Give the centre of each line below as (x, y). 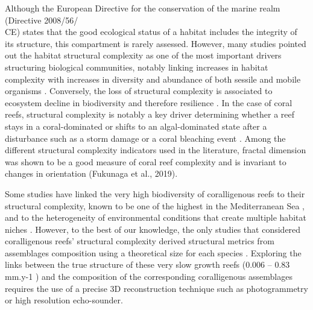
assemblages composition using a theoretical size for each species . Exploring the (153, 252)
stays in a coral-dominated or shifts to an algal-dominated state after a (136, 126)
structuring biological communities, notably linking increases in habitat (137, 67)
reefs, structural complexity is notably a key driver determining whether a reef (150, 114)
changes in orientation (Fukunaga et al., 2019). (91, 173)
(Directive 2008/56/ (42, 20)
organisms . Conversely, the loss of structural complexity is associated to (139, 91)
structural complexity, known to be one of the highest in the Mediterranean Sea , (155, 205)
